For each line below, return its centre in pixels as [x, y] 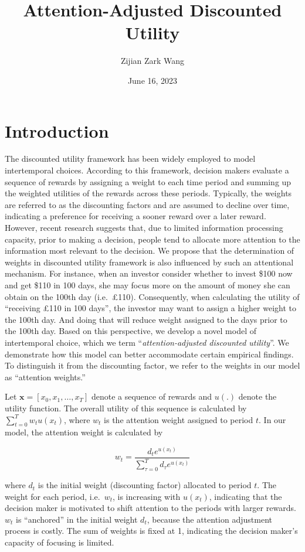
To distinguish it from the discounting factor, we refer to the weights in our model [152, 365]
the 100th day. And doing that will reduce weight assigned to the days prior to [146, 319]
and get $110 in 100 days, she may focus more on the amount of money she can [148, 284]
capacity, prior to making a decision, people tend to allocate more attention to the [152, 239]
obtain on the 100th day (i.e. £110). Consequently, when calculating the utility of [152, 296]
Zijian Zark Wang [152, 61]
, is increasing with [147, 496]
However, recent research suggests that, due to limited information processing [144, 227]
